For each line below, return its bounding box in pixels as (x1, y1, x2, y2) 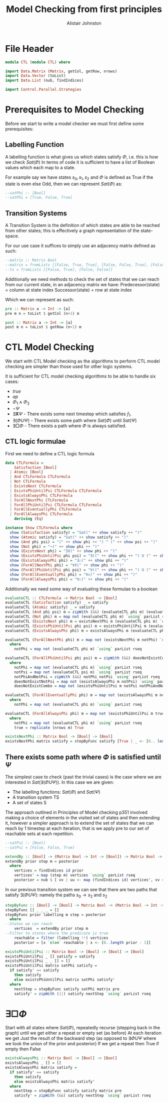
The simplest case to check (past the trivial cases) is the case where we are (5, 774, 161, 780)
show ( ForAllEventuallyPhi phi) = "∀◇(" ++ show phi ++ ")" (9, 572, 137, 577)
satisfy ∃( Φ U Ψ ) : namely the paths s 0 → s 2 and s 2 (5, 892, 107, 899)
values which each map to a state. (5, 164, 76, 170)
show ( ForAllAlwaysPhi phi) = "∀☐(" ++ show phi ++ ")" (9, 576, 128, 582)
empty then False (5, 1046, 41, 1052)
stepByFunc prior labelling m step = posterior (5, 912, 106, 917)
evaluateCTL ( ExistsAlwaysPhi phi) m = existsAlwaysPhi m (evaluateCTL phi (5, 628, 166, 633)
